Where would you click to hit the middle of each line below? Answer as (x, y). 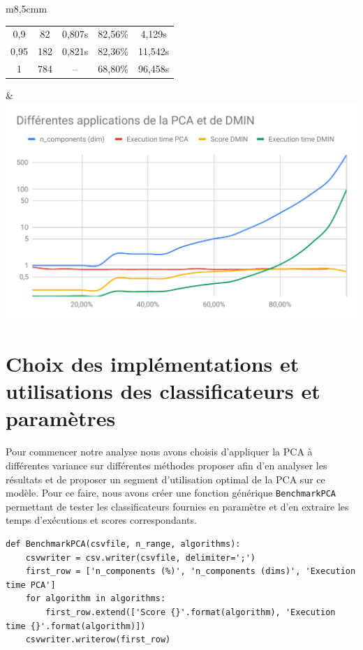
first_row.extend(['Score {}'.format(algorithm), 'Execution (191, 612)
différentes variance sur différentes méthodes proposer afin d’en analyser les (166, 465)
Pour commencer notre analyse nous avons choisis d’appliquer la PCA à (159, 452)
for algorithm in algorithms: (96, 599)
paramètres (61, 418)
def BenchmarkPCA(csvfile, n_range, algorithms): (123, 544)
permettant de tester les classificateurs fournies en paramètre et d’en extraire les (177, 506)
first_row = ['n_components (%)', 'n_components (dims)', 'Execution (191, 572)
